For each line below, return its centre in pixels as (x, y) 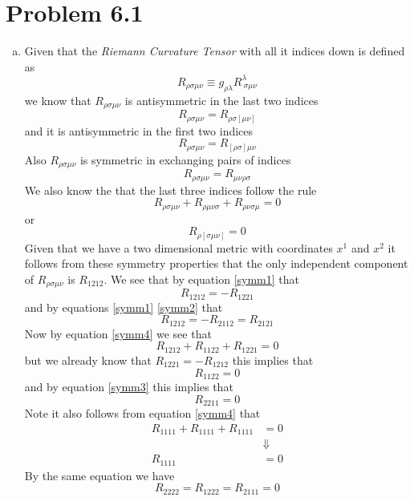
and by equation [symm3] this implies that (129, 386)
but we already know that (88, 360)
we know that (58, 100)
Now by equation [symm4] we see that (118, 333)
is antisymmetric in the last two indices (221, 100)
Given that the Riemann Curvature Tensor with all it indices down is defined (215, 51)
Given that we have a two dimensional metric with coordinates (179, 247)
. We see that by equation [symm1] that (201, 279)
